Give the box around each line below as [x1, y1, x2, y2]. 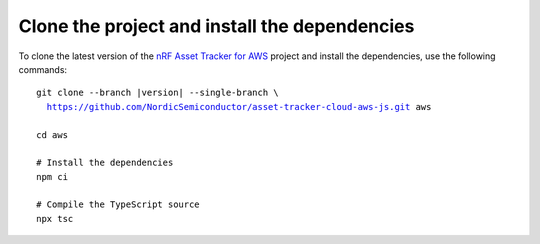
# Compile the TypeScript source [36, 199, 200, 210]
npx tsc [36, 213, 74, 224]
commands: [18, 63, 68, 75]
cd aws [36, 129, 69, 140]
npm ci [36, 171, 69, 182]
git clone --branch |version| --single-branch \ [36, 87, 279, 99]
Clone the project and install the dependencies [18, 15, 415, 37]
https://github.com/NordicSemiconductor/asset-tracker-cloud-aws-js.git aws [46, 101, 432, 112]
